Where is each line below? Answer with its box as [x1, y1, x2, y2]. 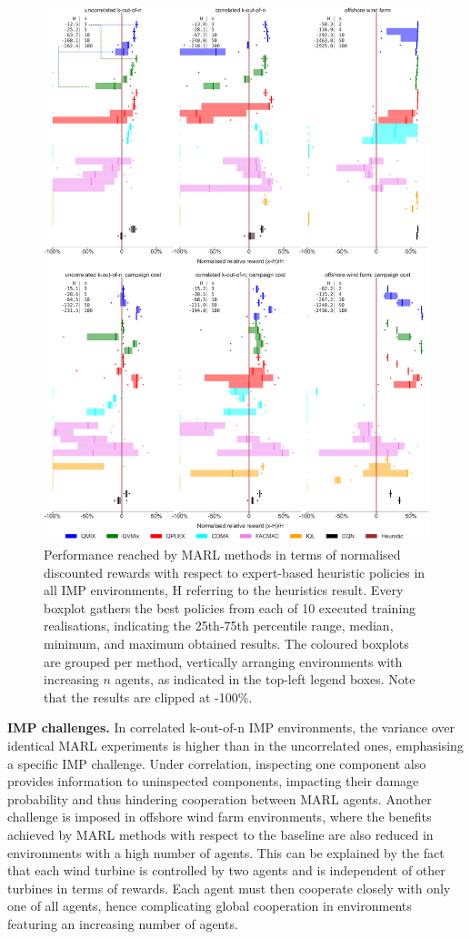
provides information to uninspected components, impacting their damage [7, 772, 419, 791]
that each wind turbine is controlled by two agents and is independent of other [7, 861, 446, 880]
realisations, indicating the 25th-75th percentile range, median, [44, 616, 394, 635]
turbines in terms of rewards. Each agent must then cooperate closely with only [7, 878, 451, 897]
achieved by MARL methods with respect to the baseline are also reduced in [7, 825, 434, 844]
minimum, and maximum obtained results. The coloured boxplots [44, 634, 409, 653]
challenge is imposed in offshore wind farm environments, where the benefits [7, 807, 432, 826]
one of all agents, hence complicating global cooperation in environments [7, 896, 412, 915]
